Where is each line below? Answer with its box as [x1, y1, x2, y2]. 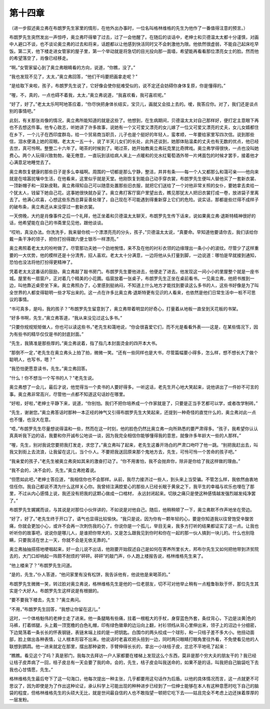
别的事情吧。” [9, 108, 36, 114]
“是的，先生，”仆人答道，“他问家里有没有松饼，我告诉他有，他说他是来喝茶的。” [9, 571, 170, 578]
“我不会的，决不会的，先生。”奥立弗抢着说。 [9, 467, 99, 473]
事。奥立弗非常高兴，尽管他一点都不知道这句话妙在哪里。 [9, 391, 127, 397]
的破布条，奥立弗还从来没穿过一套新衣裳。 [9, 203, 97, 210]
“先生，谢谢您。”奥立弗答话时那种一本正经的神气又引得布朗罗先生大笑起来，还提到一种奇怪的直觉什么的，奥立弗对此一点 [9, 410, 256, 416]
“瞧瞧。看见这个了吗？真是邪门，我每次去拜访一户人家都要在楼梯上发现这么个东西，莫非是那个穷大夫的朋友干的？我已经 [9, 652, 257, 658]
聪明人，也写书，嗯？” [9, 356, 55, 363]
